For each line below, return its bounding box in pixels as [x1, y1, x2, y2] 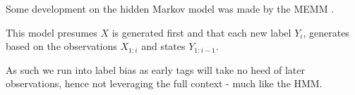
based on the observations [6, 39, 117, 53]
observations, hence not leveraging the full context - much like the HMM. [6, 76, 323, 91]
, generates [303, 25, 349, 39]
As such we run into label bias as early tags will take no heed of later [6, 62, 305, 77]
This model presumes [6, 25, 97, 39]
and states [141, 39, 186, 53]
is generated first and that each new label [112, 25, 291, 39]
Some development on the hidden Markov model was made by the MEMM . [6, 1, 335, 15]
